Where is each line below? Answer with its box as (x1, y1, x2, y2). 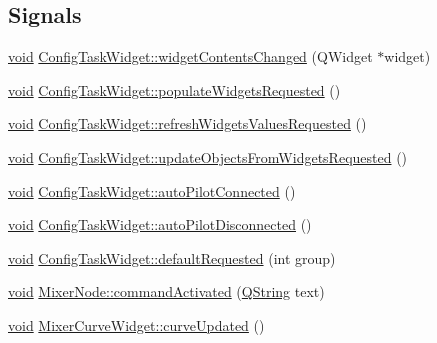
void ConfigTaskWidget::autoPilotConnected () (8, 180, 296, 201)
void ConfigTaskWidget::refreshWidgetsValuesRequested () (8, 113, 367, 134)
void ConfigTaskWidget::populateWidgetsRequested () (8, 79, 341, 100)
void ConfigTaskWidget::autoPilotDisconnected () (8, 214, 312, 235)
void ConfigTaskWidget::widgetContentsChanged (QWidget (8, 46, 373, 67)
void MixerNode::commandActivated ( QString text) (8, 281, 325, 302)
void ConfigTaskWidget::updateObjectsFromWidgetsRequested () (8, 146, 408, 167)
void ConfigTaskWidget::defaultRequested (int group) (8, 247, 336, 268)
